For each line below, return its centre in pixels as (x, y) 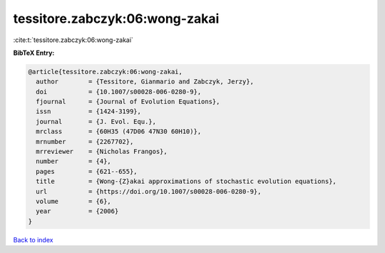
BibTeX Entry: (34, 53)
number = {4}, (74, 161)
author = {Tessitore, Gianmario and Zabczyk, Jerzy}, (145, 82)
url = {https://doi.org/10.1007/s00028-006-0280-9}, (149, 191)
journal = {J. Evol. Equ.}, (96, 122)
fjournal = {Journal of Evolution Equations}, (128, 102)
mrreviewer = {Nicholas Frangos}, (102, 152)
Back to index (33, 239)
